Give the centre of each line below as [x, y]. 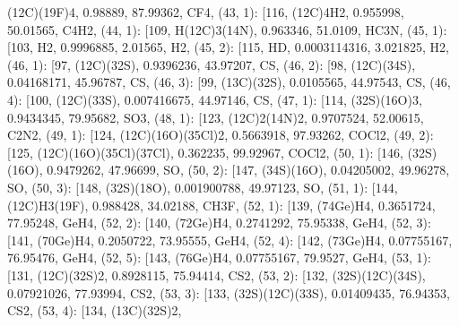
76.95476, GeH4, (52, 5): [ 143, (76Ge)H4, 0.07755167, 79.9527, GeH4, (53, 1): [219, 257]
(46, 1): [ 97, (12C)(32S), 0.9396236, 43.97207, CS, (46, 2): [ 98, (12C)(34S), [212, 64]
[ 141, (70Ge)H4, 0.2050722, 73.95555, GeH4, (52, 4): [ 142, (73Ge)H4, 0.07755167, [230, 240]
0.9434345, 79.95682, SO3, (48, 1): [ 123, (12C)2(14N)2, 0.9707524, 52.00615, [216, 117]
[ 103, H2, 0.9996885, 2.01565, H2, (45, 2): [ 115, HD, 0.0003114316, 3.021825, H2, [228, 47]
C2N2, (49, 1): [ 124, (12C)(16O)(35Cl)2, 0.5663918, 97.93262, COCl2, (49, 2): [221, 135]
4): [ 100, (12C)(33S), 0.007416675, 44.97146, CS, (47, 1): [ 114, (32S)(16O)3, [215, 99]
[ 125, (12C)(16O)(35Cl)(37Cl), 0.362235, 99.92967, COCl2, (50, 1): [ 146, [205, 152]
